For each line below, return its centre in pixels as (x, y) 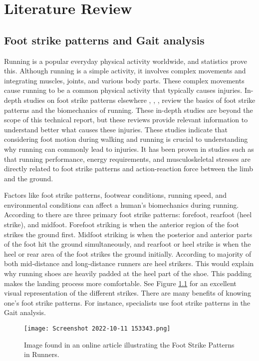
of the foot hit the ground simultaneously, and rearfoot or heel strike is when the (128, 244)
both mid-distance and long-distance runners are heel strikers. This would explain (129, 263)
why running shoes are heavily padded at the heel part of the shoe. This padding (128, 273)
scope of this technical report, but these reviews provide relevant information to (126, 120)
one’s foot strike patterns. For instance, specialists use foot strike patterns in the (127, 302)
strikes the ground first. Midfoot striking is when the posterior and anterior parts (128, 234)
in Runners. (42, 354)
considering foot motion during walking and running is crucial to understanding (126, 139)
